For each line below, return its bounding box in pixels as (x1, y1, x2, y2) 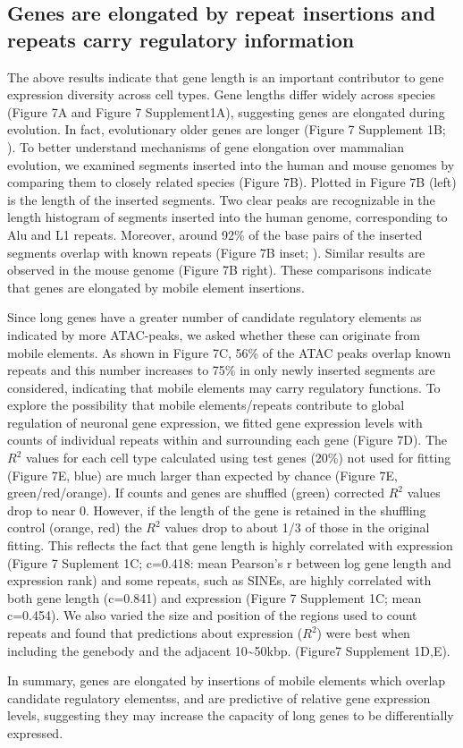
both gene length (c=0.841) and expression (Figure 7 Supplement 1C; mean (7, 588, 422, 607)
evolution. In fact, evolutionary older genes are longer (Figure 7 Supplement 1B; (7, 120, 446, 139)
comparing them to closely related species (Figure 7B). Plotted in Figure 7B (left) (7, 173, 457, 191)
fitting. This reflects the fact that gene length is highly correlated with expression (7, 536, 453, 555)
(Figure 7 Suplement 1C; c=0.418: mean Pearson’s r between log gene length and (7, 553, 451, 572)
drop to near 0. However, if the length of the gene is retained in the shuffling (7, 500, 426, 519)
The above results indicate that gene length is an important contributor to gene (7, 67, 444, 86)
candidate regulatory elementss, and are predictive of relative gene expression (7, 688, 431, 707)
